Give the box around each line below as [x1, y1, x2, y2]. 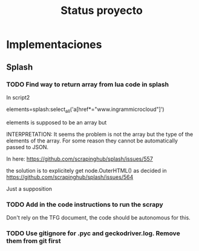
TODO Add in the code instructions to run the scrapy [6, 200, 163, 209]
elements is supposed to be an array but [6, 119, 107, 126]
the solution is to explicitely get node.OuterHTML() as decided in [6, 167, 168, 174]
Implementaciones [6, 38, 102, 52]
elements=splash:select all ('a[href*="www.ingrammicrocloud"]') [6, 105, 165, 114]
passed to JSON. [6, 143, 49, 150]
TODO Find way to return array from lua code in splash [6, 80, 169, 89]
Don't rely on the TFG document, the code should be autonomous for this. [6, 213, 191, 221]
